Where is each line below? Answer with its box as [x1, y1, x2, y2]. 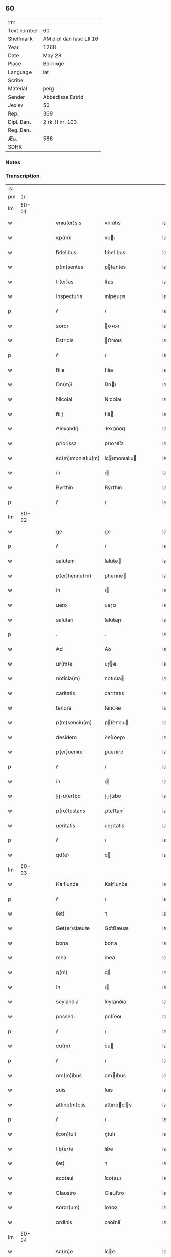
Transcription [5, 172, 40, 179]
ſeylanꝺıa [104, 998, 126, 1005]
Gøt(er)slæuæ [55, 925, 90, 932]
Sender [8, 93, 25, 100]
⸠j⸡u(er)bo [55, 792, 81, 799]
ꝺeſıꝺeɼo [104, 734, 125, 741]
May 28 [43, 52, 62, 59]
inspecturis [55, 293, 83, 300]
